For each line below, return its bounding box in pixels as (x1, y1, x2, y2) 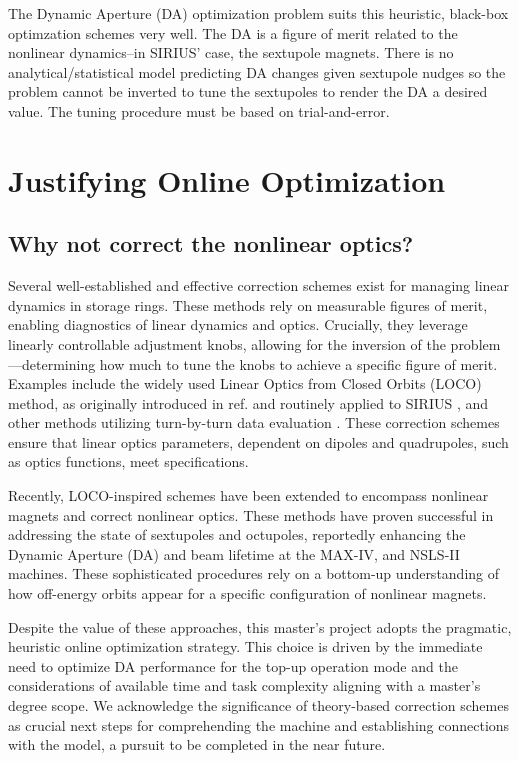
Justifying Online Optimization (8, 159, 446, 200)
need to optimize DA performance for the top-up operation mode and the (8, 655, 458, 676)
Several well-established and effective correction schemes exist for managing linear (8, 275, 510, 296)
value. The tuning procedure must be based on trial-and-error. (8, 100, 390, 121)
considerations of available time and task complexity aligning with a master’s (8, 675, 481, 696)
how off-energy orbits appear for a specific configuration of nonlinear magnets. (8, 583, 487, 604)
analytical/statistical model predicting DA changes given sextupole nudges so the (8, 61, 506, 82)
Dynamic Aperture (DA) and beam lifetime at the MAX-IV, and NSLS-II (8, 543, 460, 564)
